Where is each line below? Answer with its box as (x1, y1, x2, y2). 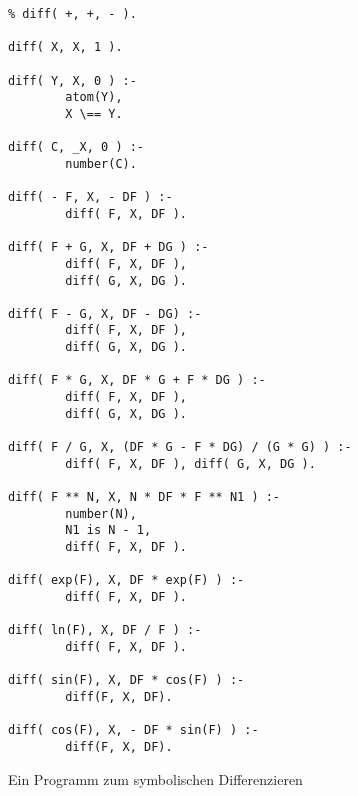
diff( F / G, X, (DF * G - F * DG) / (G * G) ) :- (8, 440, 352, 455)
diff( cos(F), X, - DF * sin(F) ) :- (8, 723, 259, 738)
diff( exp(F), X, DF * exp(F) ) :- (8, 573, 245, 588)
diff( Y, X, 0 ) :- (8, 73, 137, 88)
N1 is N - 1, (65, 523, 152, 538)
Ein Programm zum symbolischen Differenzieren (8, 768, 303, 789)
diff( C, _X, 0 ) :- (8, 140, 145, 155)
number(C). (65, 156, 137, 171)
